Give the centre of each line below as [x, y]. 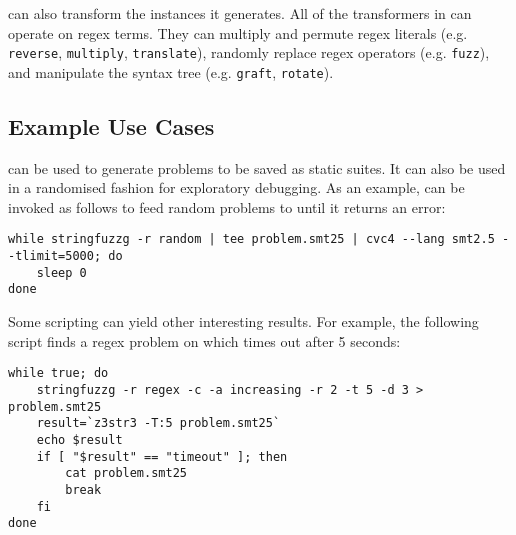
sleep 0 [61, 272]
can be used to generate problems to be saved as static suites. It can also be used [257, 167]
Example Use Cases [111, 125]
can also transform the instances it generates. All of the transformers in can [240, 13]
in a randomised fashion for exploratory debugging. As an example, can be [236, 187]
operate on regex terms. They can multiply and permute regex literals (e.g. [238, 32]
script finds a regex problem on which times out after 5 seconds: [204, 340]
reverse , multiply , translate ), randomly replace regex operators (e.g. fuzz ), [249, 52]
